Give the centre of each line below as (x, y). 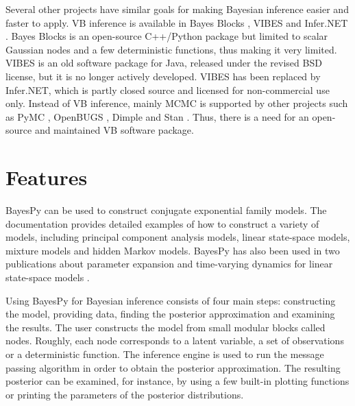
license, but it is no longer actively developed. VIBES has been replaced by (163, 76)
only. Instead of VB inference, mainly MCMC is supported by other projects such (177, 103)
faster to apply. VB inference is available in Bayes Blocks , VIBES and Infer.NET (177, 22)
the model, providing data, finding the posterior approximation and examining (170, 314)
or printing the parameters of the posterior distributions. (125, 394)
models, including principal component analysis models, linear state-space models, (178, 237)
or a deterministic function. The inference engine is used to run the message (165, 354)
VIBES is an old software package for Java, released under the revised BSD (164, 63)
